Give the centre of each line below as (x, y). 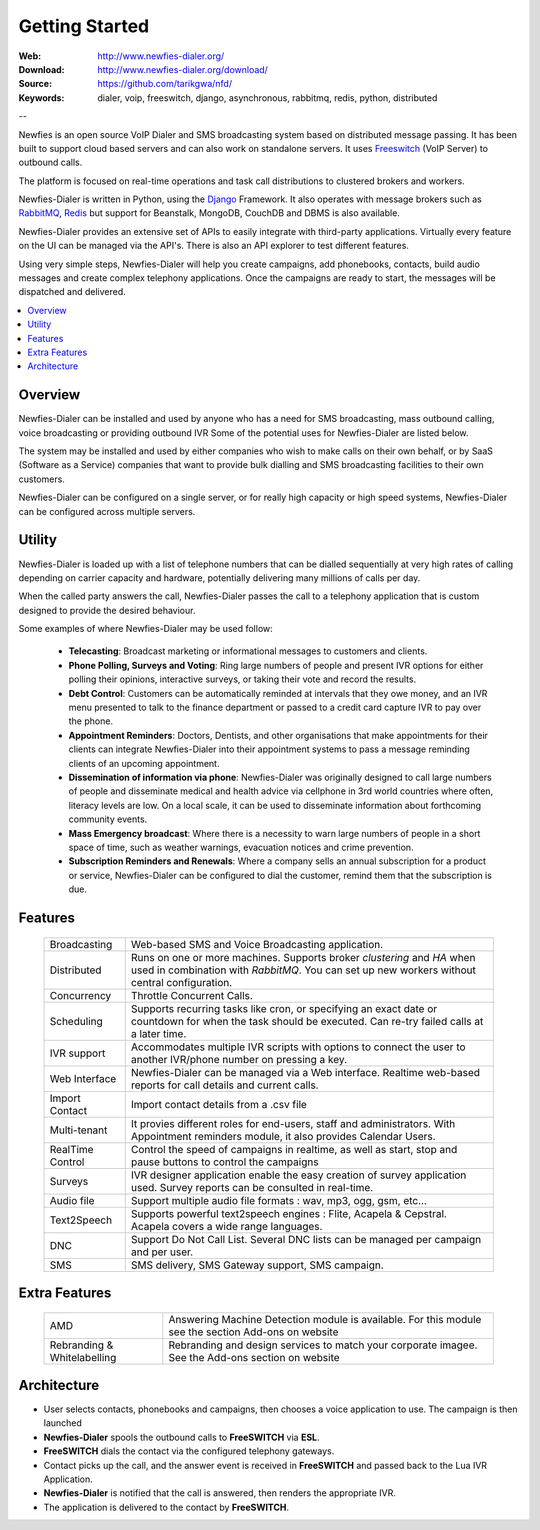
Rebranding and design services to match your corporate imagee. (323, 1345)
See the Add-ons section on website (254, 1357)
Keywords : (41, 97)
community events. (108, 819)
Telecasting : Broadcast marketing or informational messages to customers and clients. (248, 651)
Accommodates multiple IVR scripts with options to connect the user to (298, 1047)
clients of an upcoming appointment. (144, 763)
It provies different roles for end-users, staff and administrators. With (293, 1123)
